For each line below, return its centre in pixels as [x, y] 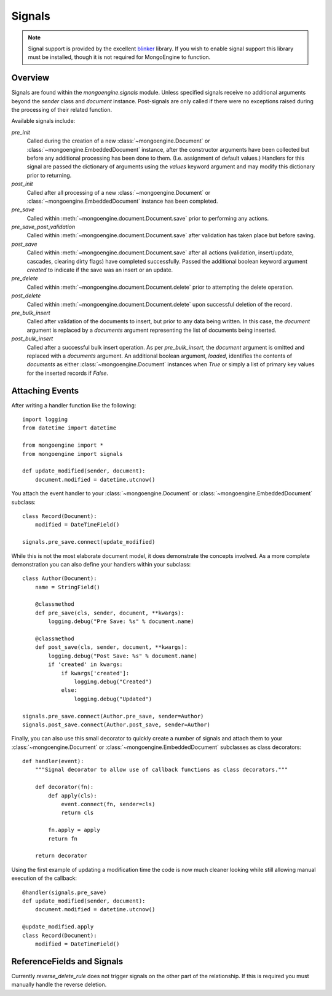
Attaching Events [45, 390]
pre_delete [25, 278]
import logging [45, 420]
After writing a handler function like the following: [74, 405]
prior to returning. [49, 175]
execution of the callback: [44, 878]
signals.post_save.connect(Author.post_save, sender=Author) [116, 724]
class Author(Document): [60, 578]
